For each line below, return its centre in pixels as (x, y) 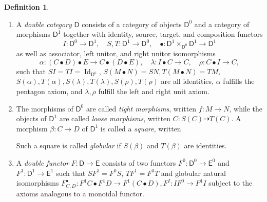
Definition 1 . (27, 7)
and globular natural (193, 173)
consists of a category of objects (132, 24)
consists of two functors (139, 162)
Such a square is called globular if (69, 145)
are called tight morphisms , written (141, 108)
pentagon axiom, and (49, 91)
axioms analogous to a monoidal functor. (80, 193)
